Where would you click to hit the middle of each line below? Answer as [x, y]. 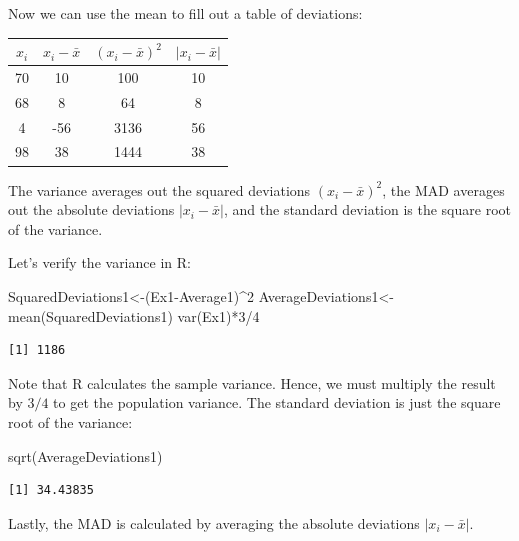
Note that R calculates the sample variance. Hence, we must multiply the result [252, 382]
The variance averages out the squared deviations [159, 189]
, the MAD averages [443, 189]
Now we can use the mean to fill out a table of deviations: [185, 13]
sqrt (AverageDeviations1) [85, 455]
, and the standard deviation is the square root [367, 209]
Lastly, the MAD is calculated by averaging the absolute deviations [214, 522]
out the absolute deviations [91, 209]
